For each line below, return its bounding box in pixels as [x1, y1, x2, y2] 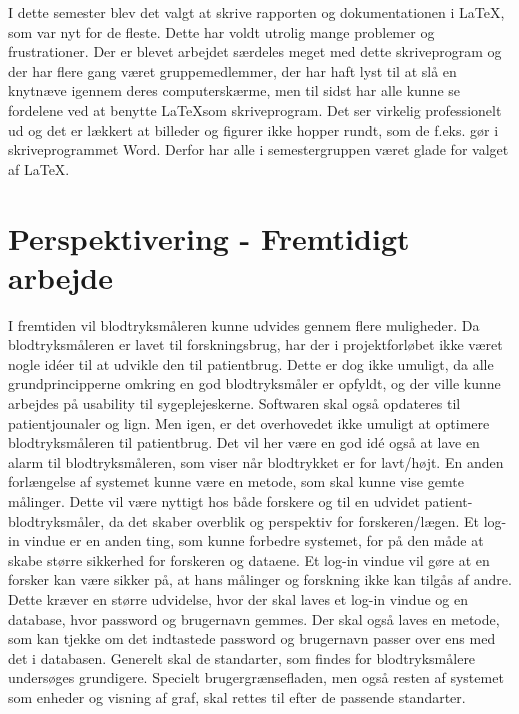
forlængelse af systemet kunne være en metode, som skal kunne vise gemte [8, 471, 464, 492]
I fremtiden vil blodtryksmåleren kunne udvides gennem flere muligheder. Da [8, 314, 480, 335]
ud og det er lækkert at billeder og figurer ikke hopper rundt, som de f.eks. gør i [8, 119, 499, 140]
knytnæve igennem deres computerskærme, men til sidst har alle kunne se [8, 80, 461, 101]
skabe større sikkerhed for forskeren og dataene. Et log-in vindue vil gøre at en [8, 549, 490, 570]
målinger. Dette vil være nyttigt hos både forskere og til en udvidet [8, 491, 420, 511]
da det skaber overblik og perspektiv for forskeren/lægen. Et [108, 510, 480, 531]
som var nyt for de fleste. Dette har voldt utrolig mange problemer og [8, 21, 435, 42]
